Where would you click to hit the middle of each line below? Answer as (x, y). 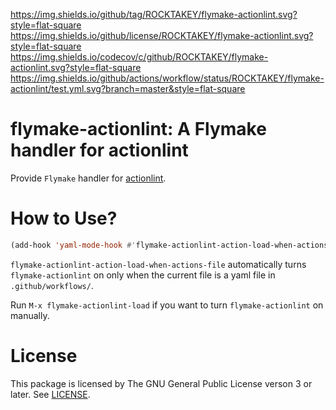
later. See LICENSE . (50, 394)
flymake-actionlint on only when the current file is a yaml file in (143, 275)
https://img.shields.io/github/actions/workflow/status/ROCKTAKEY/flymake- (167, 78)
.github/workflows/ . (52, 285)
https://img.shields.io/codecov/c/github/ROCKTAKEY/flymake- (139, 57)
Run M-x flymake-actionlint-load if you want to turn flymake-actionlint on (167, 305)
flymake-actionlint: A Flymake (138, 129)
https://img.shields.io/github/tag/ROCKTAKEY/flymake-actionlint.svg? (154, 14)
